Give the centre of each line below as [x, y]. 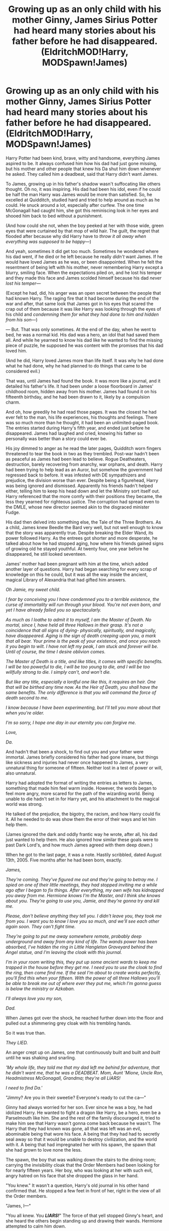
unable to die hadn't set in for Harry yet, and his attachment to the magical [82, 799]
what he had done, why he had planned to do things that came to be [76, 365]
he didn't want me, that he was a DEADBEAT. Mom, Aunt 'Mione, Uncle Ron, [84, 1072]
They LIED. [17, 1042]
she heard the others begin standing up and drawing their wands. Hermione [84, 1220]
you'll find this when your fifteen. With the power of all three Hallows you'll [83, 978]
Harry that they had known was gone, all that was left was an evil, [73, 1129]
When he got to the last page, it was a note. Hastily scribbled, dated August [84, 854]
